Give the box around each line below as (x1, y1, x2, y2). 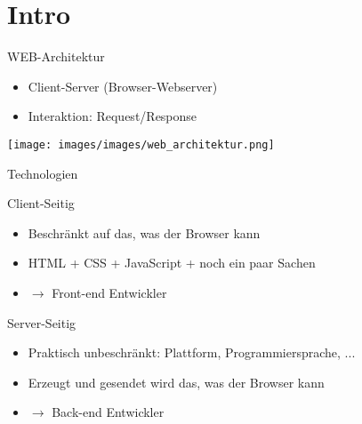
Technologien (7, 164, 78, 182)
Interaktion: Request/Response (28, 107, 197, 125)
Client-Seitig (7, 194, 75, 212)
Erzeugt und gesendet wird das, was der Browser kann (28, 372, 325, 391)
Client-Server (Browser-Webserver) (28, 76, 218, 95)
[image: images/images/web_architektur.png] (7, 138, 275, 151)
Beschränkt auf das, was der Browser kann (28, 223, 261, 242)
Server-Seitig (7, 313, 76, 332)
